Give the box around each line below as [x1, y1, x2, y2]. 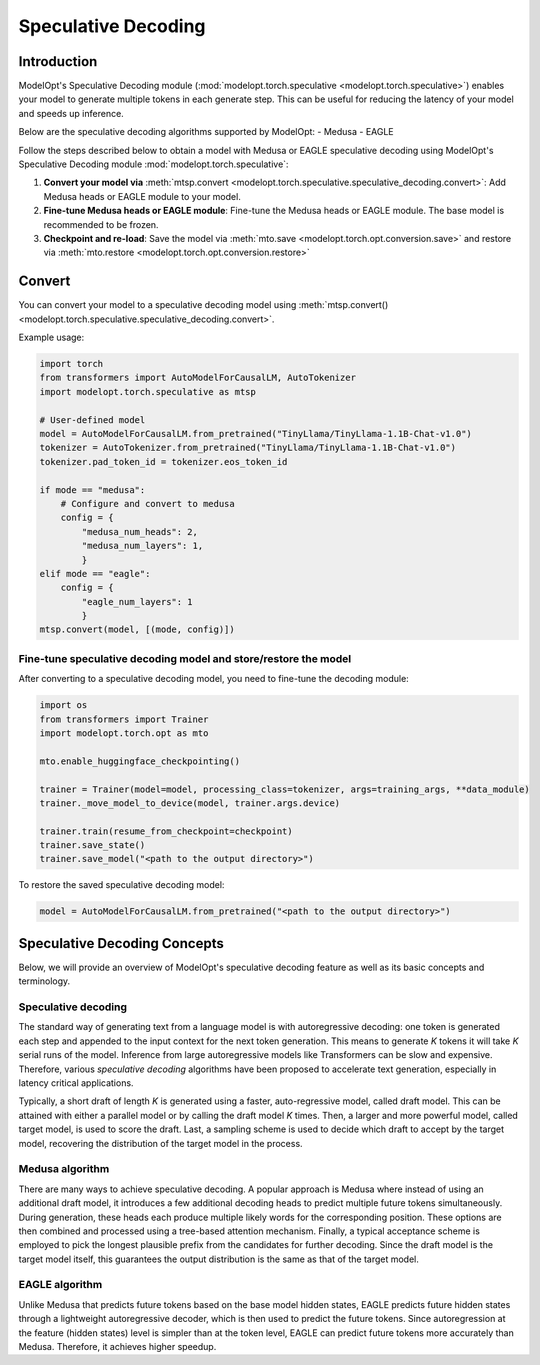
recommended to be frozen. [43, 218, 159, 230]
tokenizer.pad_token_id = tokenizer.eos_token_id [39, 456, 288, 467]
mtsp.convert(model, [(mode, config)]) [39, 624, 235, 635]
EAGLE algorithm [18, 1278, 103, 1292]
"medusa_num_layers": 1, [81, 540, 204, 552]
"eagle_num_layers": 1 [81, 596, 194, 607]
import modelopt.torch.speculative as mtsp [39, 386, 257, 397]
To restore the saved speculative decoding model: [18, 879, 225, 891]
